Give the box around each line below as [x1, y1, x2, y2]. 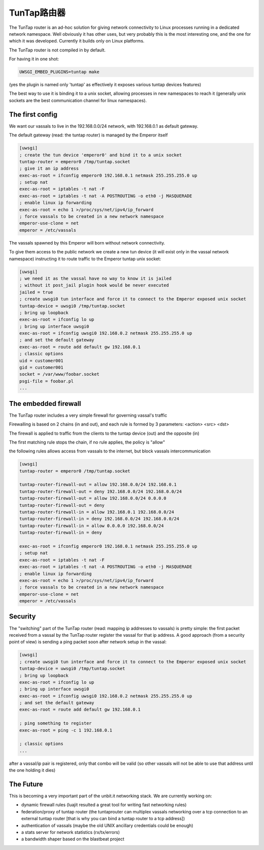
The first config [9, 110, 58, 118]
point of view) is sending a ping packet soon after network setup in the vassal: [9, 639, 167, 645]
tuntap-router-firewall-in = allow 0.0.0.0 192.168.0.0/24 [19, 523, 164, 528]
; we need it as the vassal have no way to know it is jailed [19, 275, 172, 281]
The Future [9, 780, 44, 788]
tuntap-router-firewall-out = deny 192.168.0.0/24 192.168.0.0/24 [19, 489, 182, 494]
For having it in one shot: [9, 56, 59, 62]
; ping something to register [19, 720, 92, 726]
